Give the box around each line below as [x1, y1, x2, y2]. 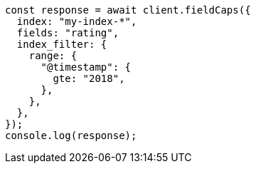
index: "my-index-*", [16, 16, 137, 27]
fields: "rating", [16, 27, 119, 39]
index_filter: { [16, 39, 107, 50]
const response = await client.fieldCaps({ [5, 4, 251, 16]
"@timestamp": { [41, 61, 132, 73]
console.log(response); [5, 130, 137, 141]
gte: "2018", [53, 73, 125, 84]
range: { [28, 50, 78, 61]
